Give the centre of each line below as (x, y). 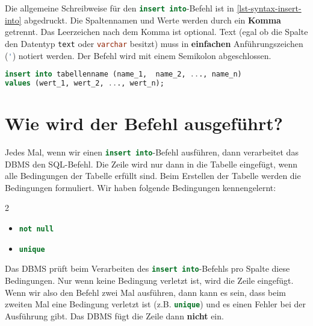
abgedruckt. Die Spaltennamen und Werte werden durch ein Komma (153, 20)
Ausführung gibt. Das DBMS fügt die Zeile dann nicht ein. (114, 315)
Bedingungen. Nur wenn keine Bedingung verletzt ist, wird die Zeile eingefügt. (149, 281)
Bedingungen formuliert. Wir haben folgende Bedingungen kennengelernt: (141, 187)
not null (36, 229)
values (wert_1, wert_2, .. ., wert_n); (85, 83)
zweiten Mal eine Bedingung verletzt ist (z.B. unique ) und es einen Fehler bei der (155, 304)
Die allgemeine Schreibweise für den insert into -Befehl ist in (119, 8)
